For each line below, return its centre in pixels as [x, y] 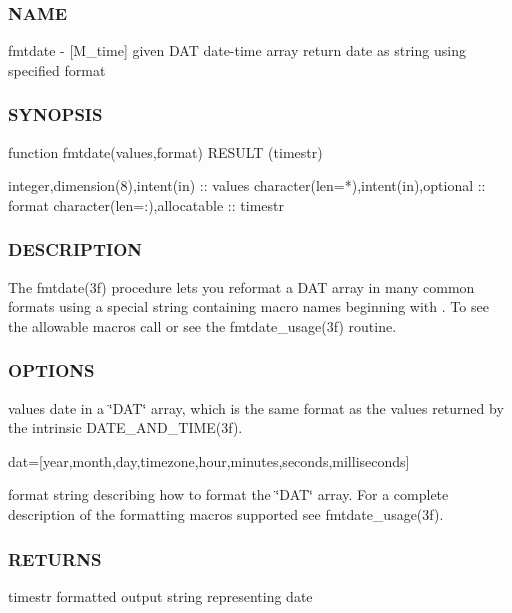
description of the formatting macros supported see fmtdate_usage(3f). [226, 514]
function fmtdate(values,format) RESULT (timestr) [165, 151]
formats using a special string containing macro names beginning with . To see [248, 306]
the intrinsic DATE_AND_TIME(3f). [125, 427]
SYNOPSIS [55, 114]
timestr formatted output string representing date [160, 595]
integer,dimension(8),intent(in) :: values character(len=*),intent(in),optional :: [247, 185]
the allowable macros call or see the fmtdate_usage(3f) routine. [202, 325]
